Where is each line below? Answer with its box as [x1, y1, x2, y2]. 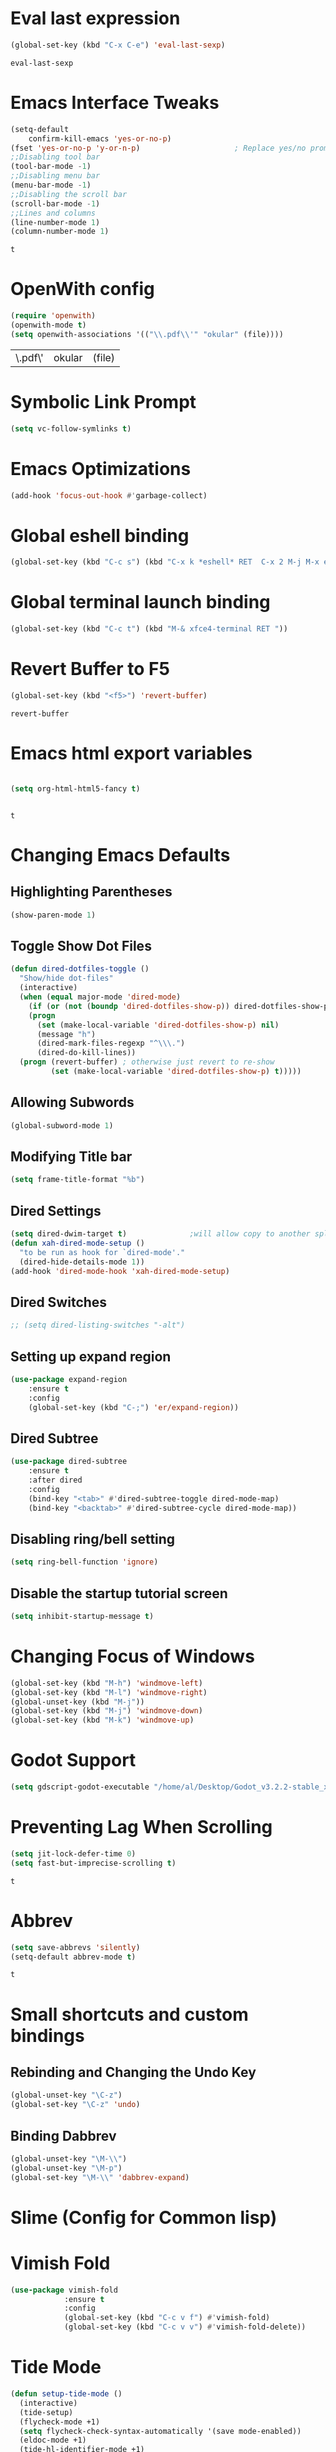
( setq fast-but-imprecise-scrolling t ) [10, 1858, 177, 1868]
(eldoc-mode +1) [19, 2435, 87, 2446]
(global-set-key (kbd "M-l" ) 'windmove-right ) [10, 1687, 208, 1697]
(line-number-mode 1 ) [10, 217, 101, 227]
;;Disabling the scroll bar [10, 189, 128, 199]
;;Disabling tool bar [10, 152, 101, 162]
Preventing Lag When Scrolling [10, 1816, 273, 1839]
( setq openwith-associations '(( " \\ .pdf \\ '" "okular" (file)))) [10, 329, 284, 339]
